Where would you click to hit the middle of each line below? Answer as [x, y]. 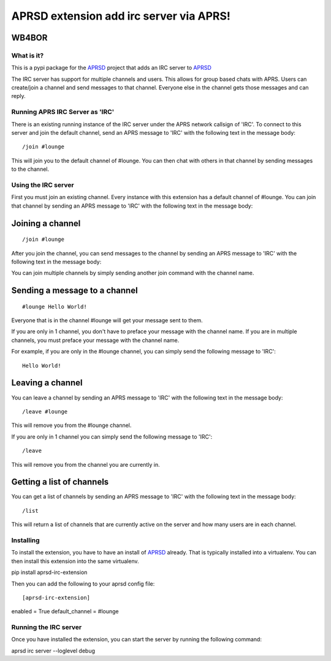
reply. [18, 96]
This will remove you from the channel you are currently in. [86, 464]
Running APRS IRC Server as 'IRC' [63, 112]
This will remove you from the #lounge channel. [71, 425]
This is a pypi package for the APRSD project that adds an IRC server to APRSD [111, 68]
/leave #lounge [45, 411]
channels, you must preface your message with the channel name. [95, 340]
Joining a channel [46, 223]
